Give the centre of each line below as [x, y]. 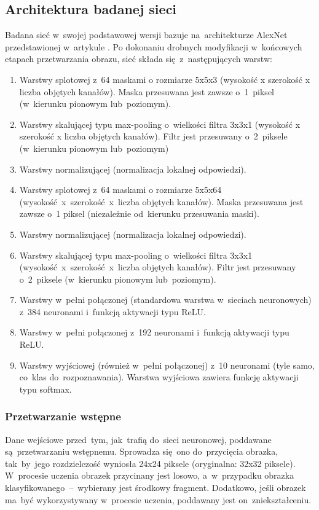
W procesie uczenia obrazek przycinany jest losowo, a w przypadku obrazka [150, 475]
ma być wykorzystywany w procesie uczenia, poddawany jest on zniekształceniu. [158, 499]
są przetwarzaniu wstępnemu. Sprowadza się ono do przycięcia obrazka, [142, 451]
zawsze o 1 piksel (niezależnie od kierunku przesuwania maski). [139, 214]
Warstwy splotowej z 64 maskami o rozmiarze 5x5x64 [120, 190]
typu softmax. [45, 389]
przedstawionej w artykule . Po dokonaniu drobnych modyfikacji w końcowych [154, 46]
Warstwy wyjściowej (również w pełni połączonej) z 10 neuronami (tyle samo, [167, 365]
